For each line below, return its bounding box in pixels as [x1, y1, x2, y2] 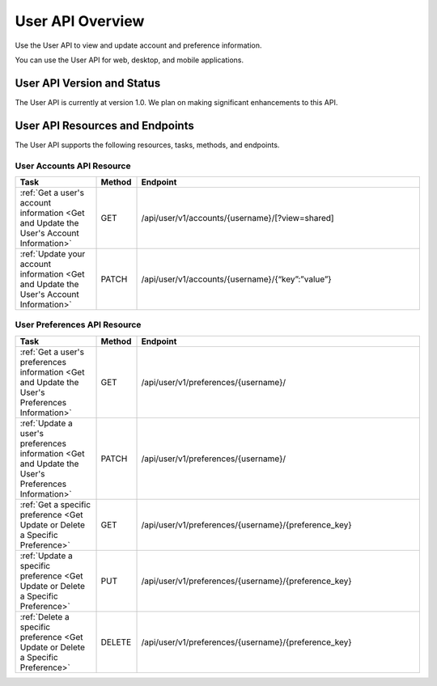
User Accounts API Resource [15, 160, 131, 171]
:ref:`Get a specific [19, 498, 91, 510]
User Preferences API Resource [15, 320, 142, 331]
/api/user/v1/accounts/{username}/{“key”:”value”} [141, 273, 332, 285]
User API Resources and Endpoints [15, 118, 194, 133]
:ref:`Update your [19, 248, 86, 259]
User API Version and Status [15, 76, 161, 90]
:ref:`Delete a [19, 611, 70, 622]
